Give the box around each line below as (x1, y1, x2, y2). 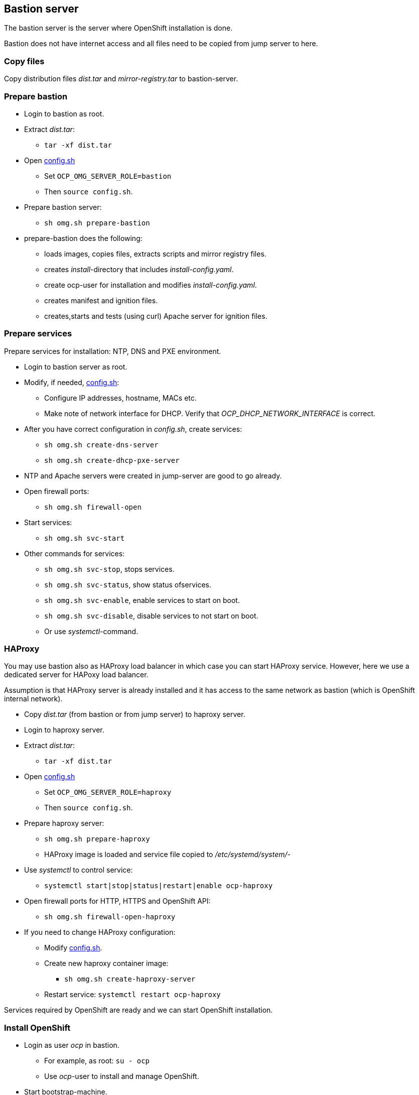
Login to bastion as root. (24, 109, 104, 118)
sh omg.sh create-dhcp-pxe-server (44, 456, 180, 464)
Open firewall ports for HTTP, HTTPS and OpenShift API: (24, 897, 211, 906)
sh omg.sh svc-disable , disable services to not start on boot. (44, 611, 258, 620)
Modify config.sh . (44, 943, 102, 952)
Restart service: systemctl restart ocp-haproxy (44, 990, 221, 999)
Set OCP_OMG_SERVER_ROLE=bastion (44, 171, 172, 180)
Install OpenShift (4, 1022, 71, 1033)
